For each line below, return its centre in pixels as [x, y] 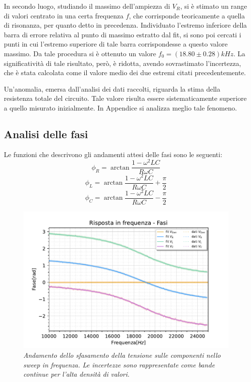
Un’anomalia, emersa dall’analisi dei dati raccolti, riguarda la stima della [112, 88]
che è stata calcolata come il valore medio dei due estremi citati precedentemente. [125, 72]
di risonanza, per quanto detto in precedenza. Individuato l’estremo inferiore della [125, 25]
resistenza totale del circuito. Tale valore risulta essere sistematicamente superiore [125, 98]
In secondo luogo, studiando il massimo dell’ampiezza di [87, 6]
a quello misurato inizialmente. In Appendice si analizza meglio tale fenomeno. [120, 107]
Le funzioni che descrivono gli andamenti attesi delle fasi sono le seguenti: [113, 154]
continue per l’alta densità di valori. [77, 374]
